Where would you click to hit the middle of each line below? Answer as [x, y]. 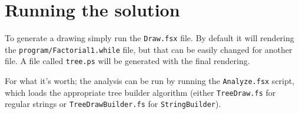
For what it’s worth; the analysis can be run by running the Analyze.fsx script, [150, 81]
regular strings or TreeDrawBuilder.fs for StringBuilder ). [113, 104]
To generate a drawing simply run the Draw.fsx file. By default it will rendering [149, 38]
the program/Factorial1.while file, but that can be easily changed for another [149, 49]
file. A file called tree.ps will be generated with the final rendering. [127, 61]
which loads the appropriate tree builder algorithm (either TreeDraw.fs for [140, 92]
